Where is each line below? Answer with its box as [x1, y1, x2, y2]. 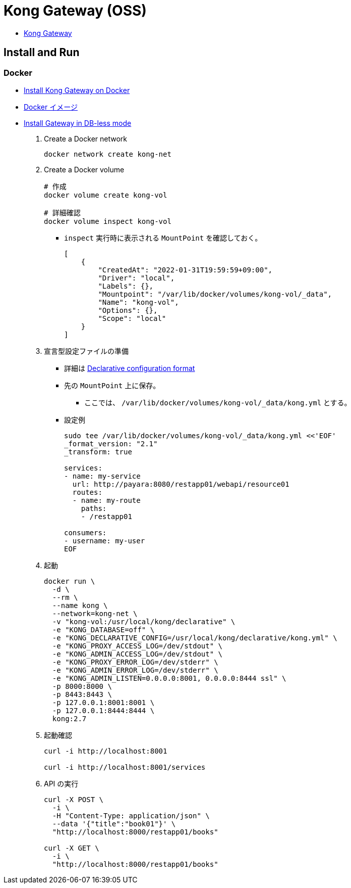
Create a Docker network [44, 134, 127, 143]
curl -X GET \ [44, 844, 99, 852]
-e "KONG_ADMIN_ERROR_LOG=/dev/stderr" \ [52, 666, 218, 674]
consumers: [64, 528, 107, 537]
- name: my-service [64, 472, 141, 480]
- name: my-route [72, 496, 141, 504]
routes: [72, 488, 102, 496]
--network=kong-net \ [52, 609, 138, 618]
